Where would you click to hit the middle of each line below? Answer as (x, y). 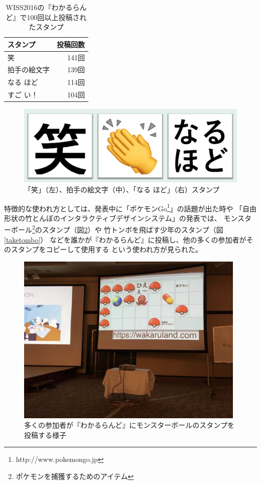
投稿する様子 (45, 435)
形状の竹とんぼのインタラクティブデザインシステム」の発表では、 (113, 218)
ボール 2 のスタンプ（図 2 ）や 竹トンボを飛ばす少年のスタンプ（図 (117, 229)
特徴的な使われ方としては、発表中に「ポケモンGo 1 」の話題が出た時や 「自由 (130, 207)
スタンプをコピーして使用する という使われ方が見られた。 (107, 249)
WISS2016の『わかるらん (46, 7)
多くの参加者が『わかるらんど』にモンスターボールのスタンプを (129, 425)
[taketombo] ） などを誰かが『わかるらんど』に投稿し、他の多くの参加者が (125, 239)
